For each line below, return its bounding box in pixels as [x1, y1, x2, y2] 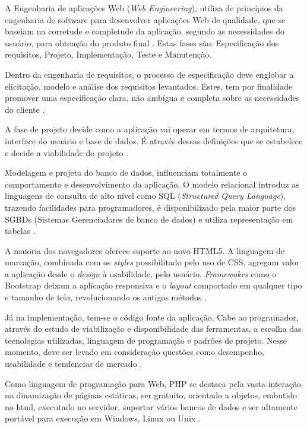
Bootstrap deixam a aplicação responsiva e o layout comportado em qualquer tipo [5, 279, 302, 291]
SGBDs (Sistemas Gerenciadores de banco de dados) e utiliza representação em [5, 213, 293, 225]
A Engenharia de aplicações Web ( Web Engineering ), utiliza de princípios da [5, 2, 283, 14]
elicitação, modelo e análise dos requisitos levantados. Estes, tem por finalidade [5, 80, 293, 92]
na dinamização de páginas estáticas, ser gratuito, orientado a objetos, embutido [5, 389, 297, 401]
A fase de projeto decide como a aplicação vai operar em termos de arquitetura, [5, 123, 295, 135]
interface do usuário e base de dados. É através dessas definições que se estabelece [5, 134, 303, 147]
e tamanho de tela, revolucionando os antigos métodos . [5, 291, 207, 303]
